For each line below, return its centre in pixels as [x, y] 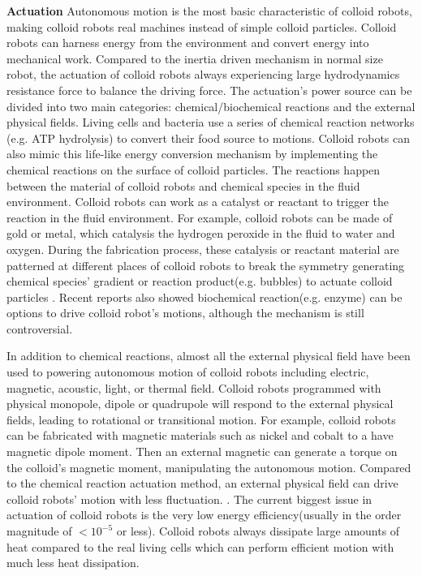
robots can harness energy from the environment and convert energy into [188, 43]
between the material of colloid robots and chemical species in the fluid [183, 185]
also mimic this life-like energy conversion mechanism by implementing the [192, 154]
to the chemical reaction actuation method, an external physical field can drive [202, 483]
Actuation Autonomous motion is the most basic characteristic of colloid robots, [209, 11]
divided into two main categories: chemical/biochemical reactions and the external [211, 106]
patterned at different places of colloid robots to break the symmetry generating [206, 265]
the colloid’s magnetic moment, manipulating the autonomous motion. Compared [209, 467]
